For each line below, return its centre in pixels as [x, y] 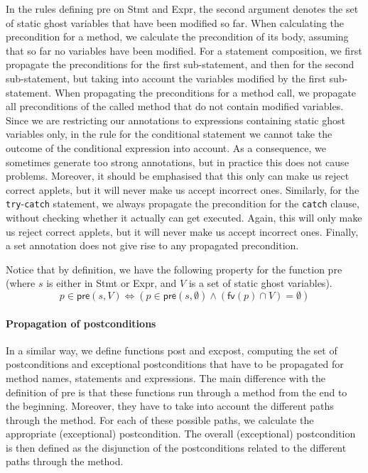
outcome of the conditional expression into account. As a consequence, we [166, 147]
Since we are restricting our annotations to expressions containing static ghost [175, 120]
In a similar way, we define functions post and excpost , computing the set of [172, 350]
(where [21, 283]
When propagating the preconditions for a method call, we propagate [205, 92]
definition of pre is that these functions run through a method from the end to [177, 392]
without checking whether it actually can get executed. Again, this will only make [184, 217]
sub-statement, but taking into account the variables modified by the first [166, 78]
